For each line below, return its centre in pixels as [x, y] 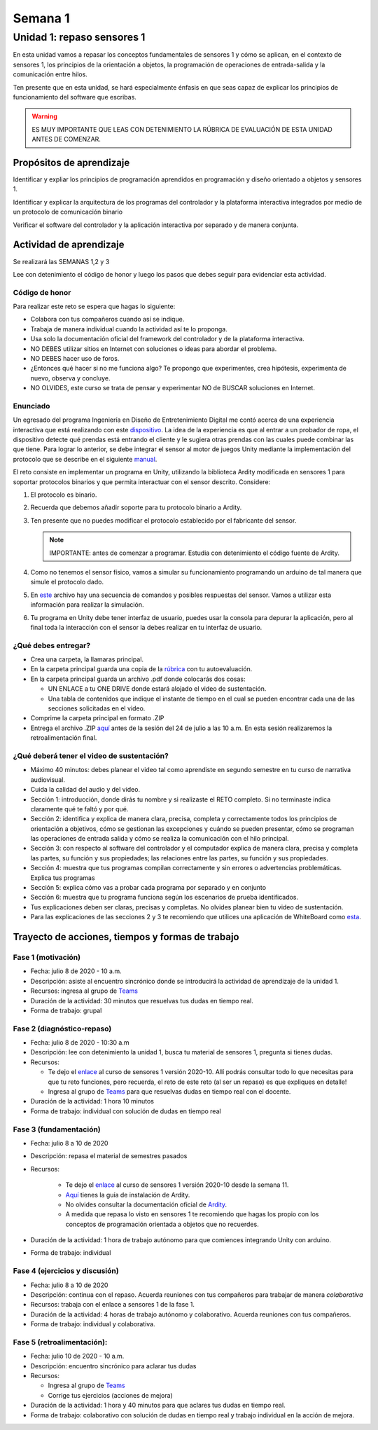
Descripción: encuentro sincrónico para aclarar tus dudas [113, 1366]
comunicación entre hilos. [50, 74]
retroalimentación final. [64, 738]
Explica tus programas [63, 878]
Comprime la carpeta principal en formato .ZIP [97, 718]
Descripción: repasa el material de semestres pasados [109, 1156]
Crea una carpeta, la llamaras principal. [87, 659]
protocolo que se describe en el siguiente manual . [85, 459]
